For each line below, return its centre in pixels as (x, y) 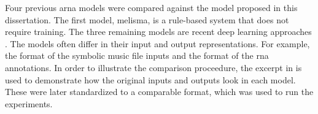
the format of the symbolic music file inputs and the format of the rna (137, 55)
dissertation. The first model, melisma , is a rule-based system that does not (147, 19)
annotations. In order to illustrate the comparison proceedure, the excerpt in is (153, 67)
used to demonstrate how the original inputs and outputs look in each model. (150, 79)
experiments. (29, 103)
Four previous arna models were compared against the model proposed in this (151, 7)
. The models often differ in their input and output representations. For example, (157, 43)
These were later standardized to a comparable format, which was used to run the (159, 92)
